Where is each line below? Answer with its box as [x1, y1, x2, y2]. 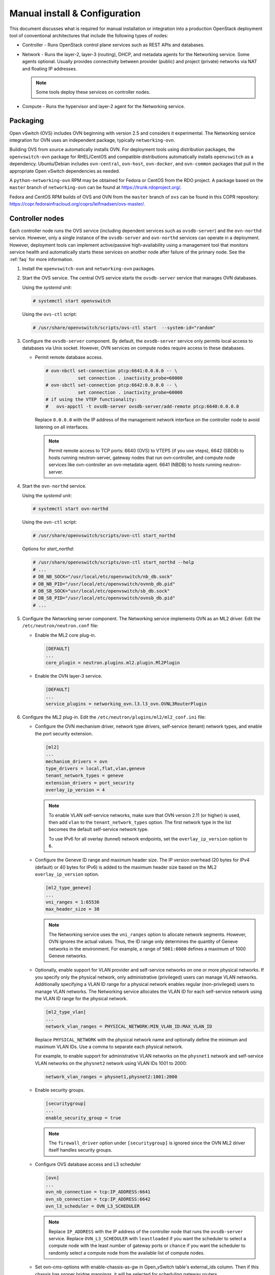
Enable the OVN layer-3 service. [35, 673, 102, 679]
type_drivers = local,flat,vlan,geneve [45, 766, 145, 771]
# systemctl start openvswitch [33, 298, 112, 303]
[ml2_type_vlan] [45, 1009, 87, 1015]
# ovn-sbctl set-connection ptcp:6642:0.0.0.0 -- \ [45, 382, 178, 388]
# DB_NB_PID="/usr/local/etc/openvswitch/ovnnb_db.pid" [33, 581, 176, 586]
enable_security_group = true [45, 1115, 121, 1120]
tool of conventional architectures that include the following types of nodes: [9, 32, 168, 38]
